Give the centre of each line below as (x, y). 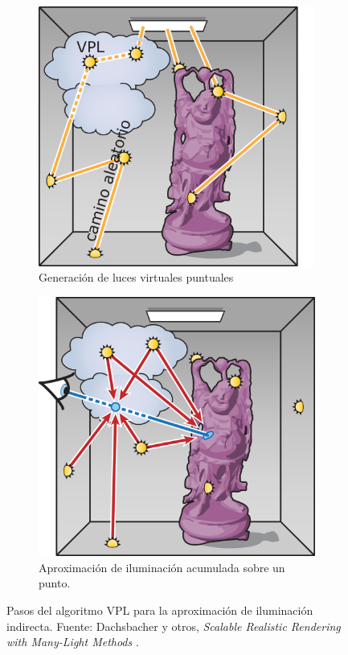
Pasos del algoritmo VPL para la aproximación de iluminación (160, 610)
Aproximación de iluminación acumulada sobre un (162, 567)
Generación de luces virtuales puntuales (136, 277)
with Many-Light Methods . (73, 642)
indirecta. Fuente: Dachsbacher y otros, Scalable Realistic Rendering (174, 626)
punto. (55, 583)
